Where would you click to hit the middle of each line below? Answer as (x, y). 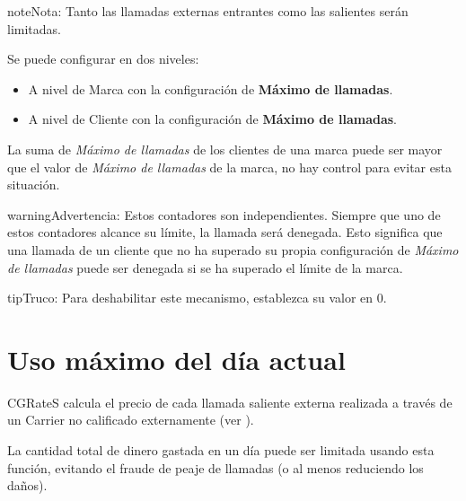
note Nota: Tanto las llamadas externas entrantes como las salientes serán (208, 11)
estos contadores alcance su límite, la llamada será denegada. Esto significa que (225, 232)
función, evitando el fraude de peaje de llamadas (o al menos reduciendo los (215, 467)
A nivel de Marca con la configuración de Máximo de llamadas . (211, 88)
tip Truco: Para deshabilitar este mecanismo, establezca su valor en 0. (197, 298)
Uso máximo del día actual (176, 359)
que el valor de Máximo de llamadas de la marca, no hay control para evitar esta (229, 167)
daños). (27, 485)
